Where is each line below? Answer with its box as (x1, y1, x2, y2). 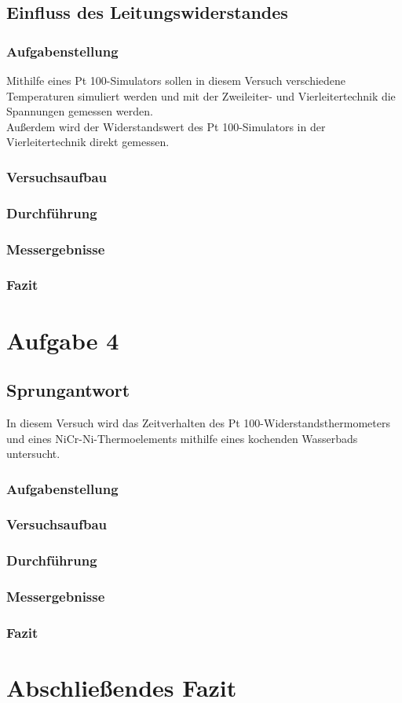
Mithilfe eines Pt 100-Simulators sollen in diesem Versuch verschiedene (6, 72, 346, 88)
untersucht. (6, 445, 60, 462)
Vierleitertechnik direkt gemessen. (6, 134, 170, 150)
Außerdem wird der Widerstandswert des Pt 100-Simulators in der (6, 118, 326, 134)
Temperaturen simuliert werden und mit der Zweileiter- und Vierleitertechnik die (6, 87, 396, 104)
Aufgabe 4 (6, 324, 119, 356)
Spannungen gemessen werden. (6, 103, 153, 119)
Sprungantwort (6, 378, 130, 402)
